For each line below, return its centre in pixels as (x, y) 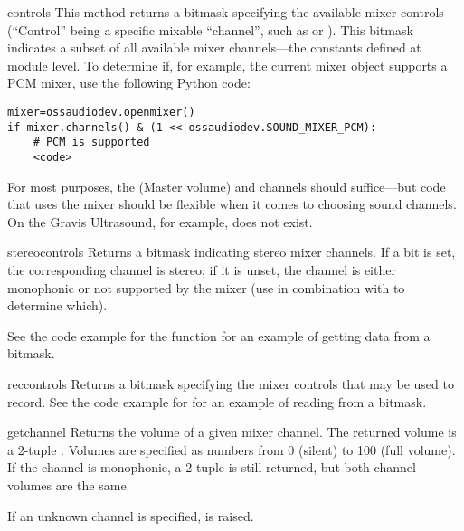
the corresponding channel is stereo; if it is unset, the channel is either (202, 269)
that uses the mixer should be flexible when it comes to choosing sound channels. (232, 204)
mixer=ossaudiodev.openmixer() (101, 112)
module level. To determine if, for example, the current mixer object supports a (227, 65)
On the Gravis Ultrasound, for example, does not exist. (160, 221)
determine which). (57, 305)
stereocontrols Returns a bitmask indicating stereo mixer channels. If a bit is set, (232, 252)
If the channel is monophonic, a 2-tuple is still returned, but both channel (212, 467)
